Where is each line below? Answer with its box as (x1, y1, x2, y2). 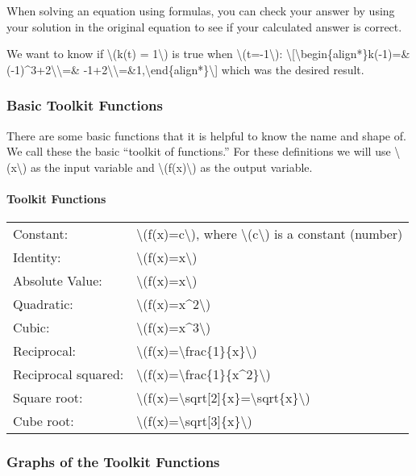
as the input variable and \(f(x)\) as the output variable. (30, 158, 313, 175)
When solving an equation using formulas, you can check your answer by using (6, 2, 395, 19)
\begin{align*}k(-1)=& (294, 45, 410, 62)
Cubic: (13, 318, 50, 337)
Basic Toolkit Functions (6, 95, 163, 115)
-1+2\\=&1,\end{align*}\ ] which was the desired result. (83, 61, 364, 77)
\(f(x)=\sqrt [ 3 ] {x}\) (136, 411, 252, 431)
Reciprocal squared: (13, 365, 124, 384)
